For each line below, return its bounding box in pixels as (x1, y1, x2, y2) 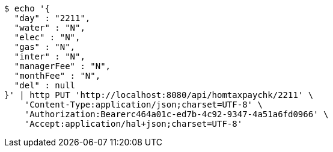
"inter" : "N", (14, 52, 85, 61)
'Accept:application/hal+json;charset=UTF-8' (24, 119, 243, 129)
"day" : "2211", (14, 13, 91, 23)
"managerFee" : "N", (14, 61, 111, 71)
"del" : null (14, 81, 76, 90)
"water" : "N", (14, 23, 85, 32)
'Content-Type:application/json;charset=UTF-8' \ (24, 100, 263, 109)
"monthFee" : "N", (14, 71, 101, 81)
